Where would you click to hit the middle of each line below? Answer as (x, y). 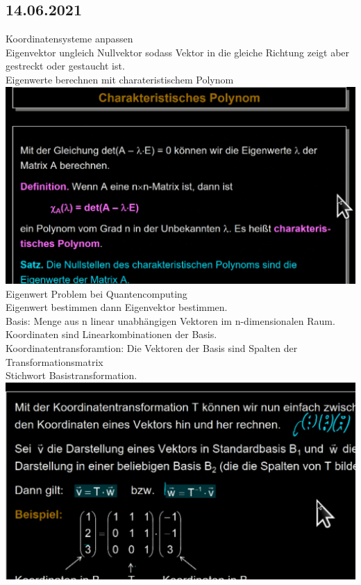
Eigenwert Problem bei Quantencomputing (96, 293)
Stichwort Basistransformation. (72, 375)
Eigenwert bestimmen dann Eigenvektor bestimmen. (117, 307)
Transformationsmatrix (54, 361)
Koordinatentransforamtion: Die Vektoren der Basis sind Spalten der (152, 348)
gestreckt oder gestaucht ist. (65, 66)
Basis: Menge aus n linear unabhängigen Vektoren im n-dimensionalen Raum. (170, 320)
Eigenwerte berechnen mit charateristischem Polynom (120, 79)
